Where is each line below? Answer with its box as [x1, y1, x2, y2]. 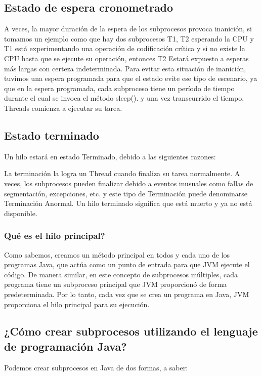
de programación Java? [4, 338, 127, 354]
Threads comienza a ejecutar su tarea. [4, 102, 122, 113]
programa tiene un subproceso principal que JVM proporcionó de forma [4, 279, 227, 289]
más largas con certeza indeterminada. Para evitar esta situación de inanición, [4, 63, 246, 73]
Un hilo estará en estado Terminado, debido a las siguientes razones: [4, 151, 216, 161]
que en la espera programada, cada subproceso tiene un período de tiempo [4, 82, 235, 93]
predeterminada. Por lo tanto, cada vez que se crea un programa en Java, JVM [4, 288, 249, 299]
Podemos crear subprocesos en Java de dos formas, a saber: [4, 362, 188, 372]
